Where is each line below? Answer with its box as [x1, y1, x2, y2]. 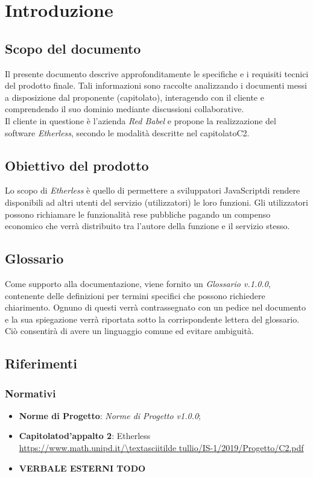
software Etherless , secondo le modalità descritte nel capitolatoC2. [5, 126, 250, 139]
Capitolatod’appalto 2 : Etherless [19, 429, 151, 442]
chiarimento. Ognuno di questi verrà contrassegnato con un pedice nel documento [5, 301, 306, 314]
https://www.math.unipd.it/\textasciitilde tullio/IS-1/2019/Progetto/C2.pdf [19, 441, 304, 454]
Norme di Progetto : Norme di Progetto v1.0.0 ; [19, 409, 201, 422]
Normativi [5, 385, 56, 400]
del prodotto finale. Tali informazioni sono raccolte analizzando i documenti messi [5, 79, 307, 92]
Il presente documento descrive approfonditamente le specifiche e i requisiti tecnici [5, 67, 309, 80]
